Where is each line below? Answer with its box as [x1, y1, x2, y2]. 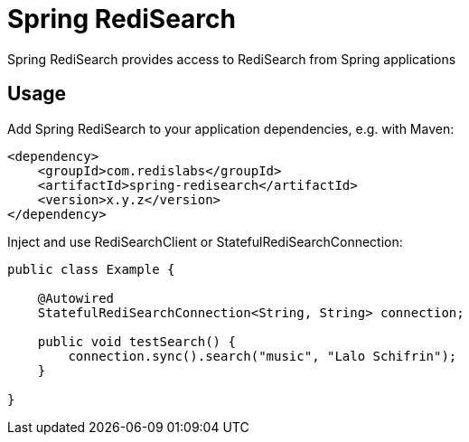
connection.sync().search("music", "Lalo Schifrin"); [68, 348, 457, 363]
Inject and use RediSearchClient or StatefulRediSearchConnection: [7, 233, 403, 249]
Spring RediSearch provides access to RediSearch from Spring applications [7, 51, 456, 67]
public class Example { [7, 261, 175, 277]
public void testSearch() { [37, 334, 236, 349]
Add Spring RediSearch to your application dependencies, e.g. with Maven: [7, 120, 455, 136]
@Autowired [37, 290, 115, 306]
